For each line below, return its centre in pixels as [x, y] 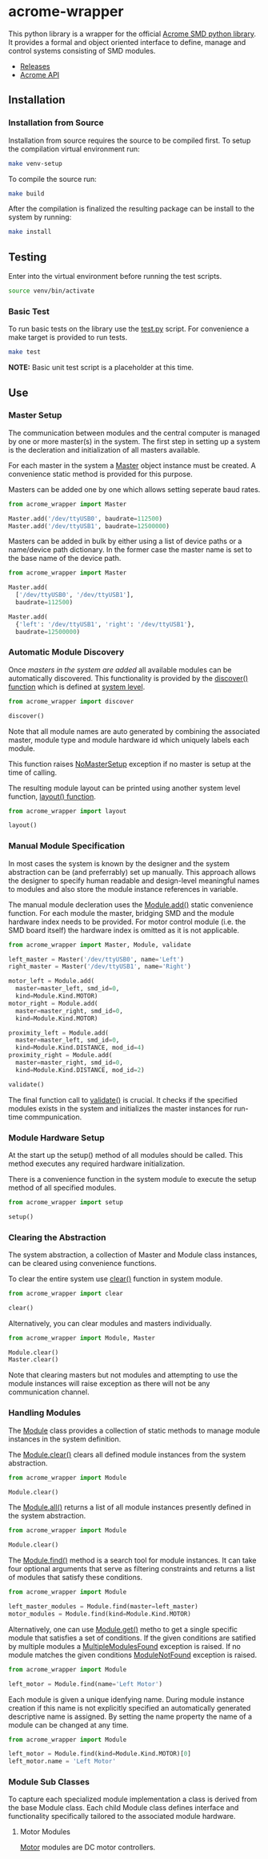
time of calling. [33, 772]
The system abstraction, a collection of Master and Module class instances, [133, 1254]
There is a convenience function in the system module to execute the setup [132, 1179]
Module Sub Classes [49, 1782]
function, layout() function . [52, 796]
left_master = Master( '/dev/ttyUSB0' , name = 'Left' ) [96, 959]
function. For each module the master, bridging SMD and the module [121, 913]
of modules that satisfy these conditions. [75, 1578]
